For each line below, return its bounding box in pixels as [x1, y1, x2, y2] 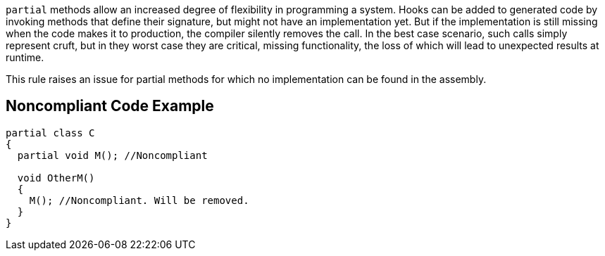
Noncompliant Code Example [6, 97, 214, 115]
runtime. [6, 51, 44, 63]
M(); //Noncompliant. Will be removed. [29, 194, 249, 206]
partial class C [6, 127, 95, 139]
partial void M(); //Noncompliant [17, 149, 208, 161]
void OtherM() [17, 172, 95, 184]
